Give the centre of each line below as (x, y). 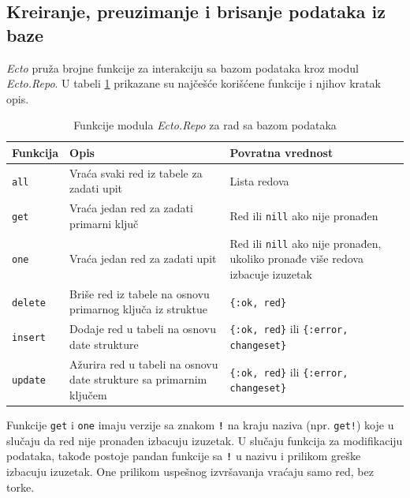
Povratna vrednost (281, 152)
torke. (20, 487)
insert (29, 338)
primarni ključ (104, 223)
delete (29, 303)
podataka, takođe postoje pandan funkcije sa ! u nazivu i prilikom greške (184, 456)
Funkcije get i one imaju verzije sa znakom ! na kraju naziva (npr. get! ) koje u (200, 425)
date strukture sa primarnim (138, 379)
